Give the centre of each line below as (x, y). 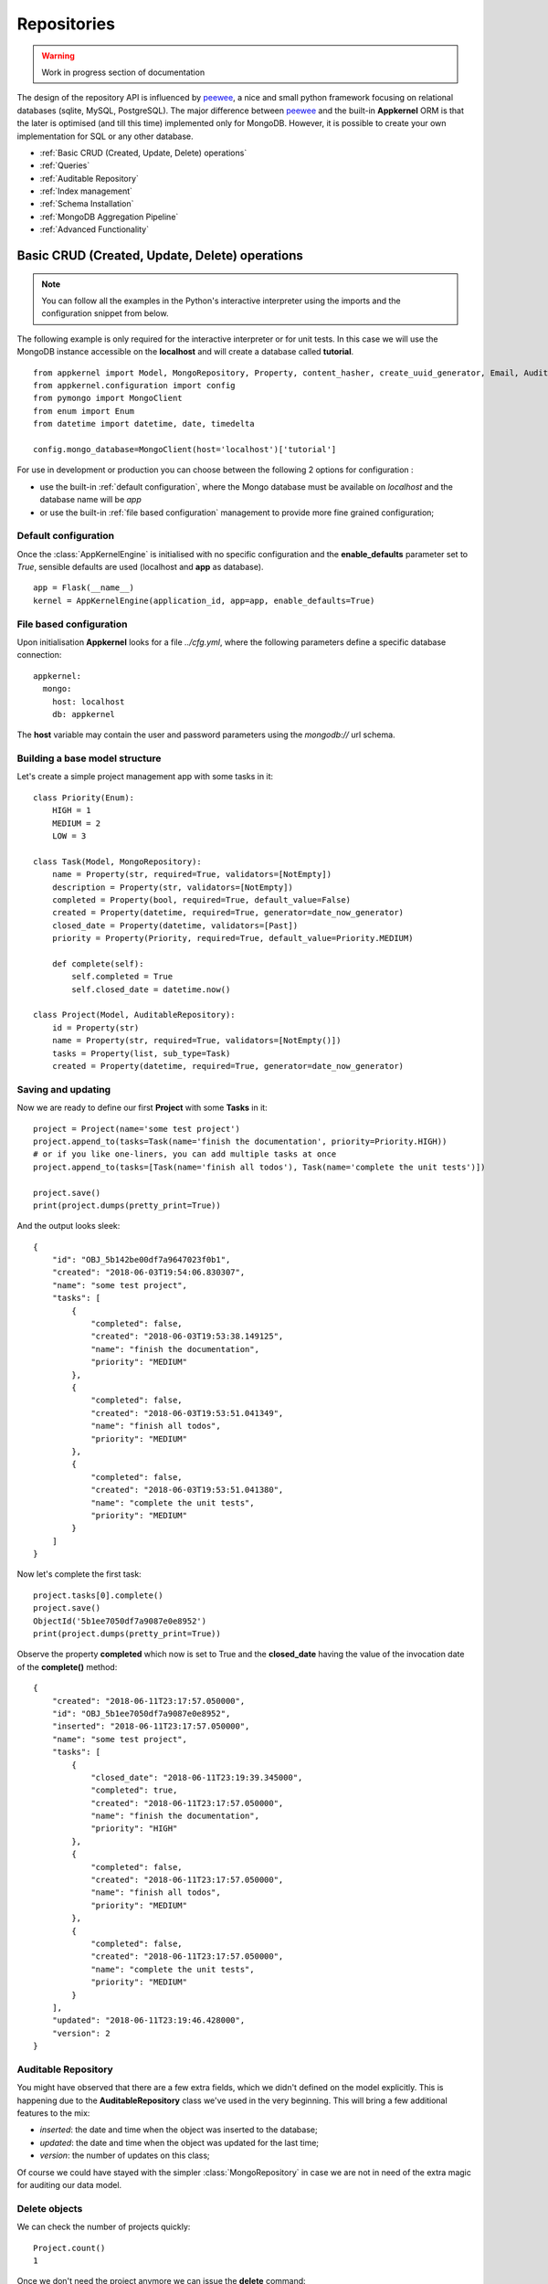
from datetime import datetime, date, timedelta (144, 424)
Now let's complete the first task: (79, 1574)
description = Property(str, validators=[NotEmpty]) (173, 887)
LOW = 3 (69, 836)
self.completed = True (122, 977)
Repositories (66, 24)
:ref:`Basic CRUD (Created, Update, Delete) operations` (143, 153)
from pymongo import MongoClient (108, 398)
